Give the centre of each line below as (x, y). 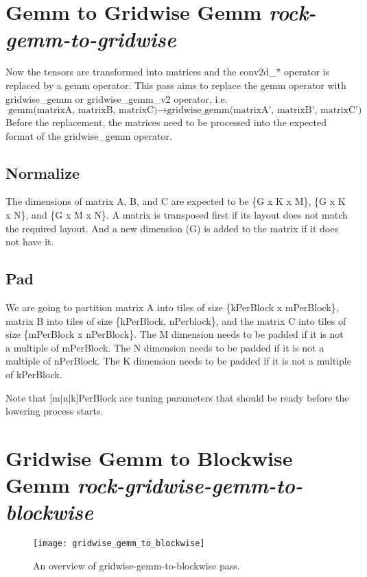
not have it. (30, 242)
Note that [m (33, 397)
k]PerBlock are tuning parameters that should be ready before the (210, 397)
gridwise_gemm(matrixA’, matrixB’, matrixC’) (264, 111)
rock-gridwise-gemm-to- (190, 485)
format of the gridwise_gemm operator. (89, 135)
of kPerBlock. (34, 375)
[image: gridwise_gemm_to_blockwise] (119, 544)
